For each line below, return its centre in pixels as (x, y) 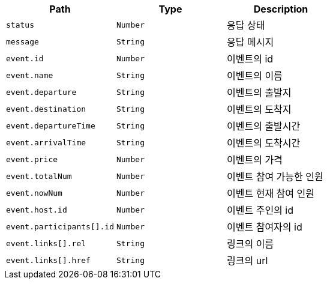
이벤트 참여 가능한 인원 (275, 177)
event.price (32, 159)
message (22, 41)
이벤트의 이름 (255, 76)
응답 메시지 (250, 42)
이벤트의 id (250, 59)
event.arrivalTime (46, 142)
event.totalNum (39, 176)
